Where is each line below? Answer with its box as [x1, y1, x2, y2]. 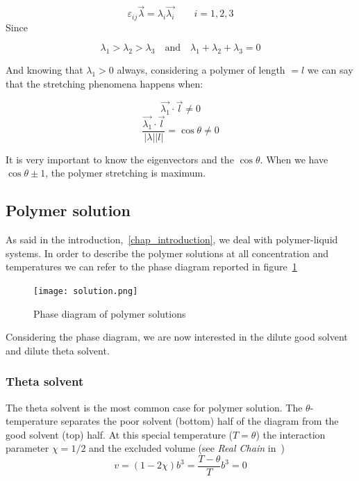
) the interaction [256, 427, 326, 441]
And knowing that [6, 63, 83, 77]
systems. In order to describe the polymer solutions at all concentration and [6, 245, 328, 260]
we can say [307, 63, 353, 77]
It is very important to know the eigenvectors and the [6, 152, 234, 166]
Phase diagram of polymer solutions [33, 306, 186, 320]
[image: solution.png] [33, 286, 138, 296]
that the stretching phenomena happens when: [6, 76, 203, 90]
